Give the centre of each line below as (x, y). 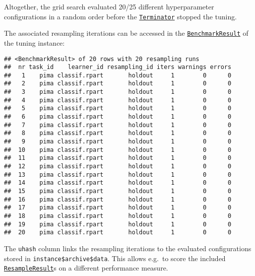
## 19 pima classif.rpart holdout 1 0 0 (118, 224)
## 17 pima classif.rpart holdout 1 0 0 (118, 208)
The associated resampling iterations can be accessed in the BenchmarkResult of (126, 33)
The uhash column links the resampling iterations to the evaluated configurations (128, 248)
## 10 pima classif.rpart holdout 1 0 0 (118, 150)
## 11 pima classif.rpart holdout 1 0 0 (118, 158)
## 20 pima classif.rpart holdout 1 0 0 (118, 233)
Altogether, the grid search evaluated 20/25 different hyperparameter (109, 6)
